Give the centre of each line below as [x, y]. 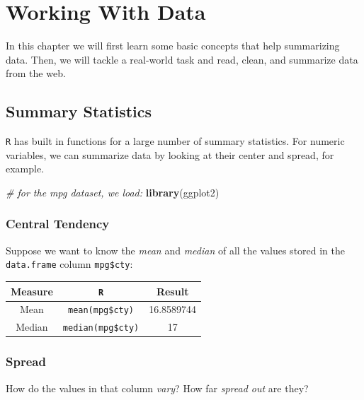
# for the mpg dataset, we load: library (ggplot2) [113, 192]
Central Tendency [58, 224]
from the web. [36, 73]
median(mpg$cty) [101, 328]
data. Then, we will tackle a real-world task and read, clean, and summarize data [182, 59]
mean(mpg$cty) [101, 311]
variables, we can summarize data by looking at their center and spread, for [170, 154]
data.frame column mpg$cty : [69, 264]
